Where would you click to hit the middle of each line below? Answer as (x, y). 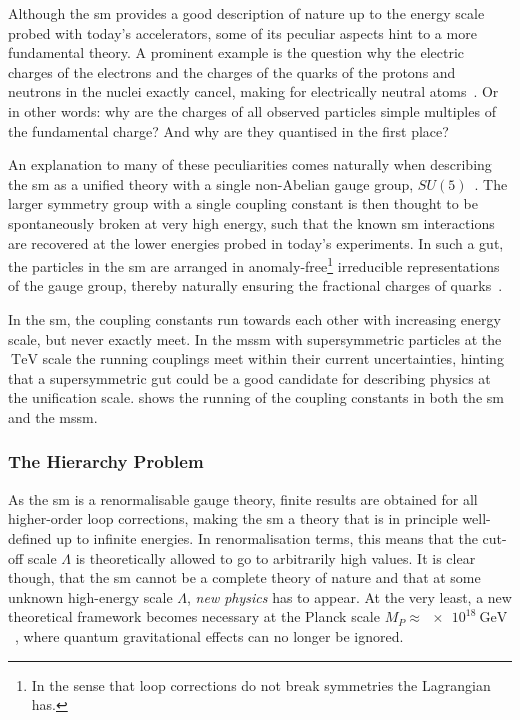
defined (30, 537)
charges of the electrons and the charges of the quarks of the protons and (232, 71)
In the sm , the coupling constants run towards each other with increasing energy (254, 318)
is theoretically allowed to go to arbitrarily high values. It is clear (275, 557)
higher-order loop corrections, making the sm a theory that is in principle (233, 518)
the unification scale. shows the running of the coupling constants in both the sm (256, 397)
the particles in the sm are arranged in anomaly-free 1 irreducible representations (254, 264)
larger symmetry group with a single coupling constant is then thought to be (243, 203)
